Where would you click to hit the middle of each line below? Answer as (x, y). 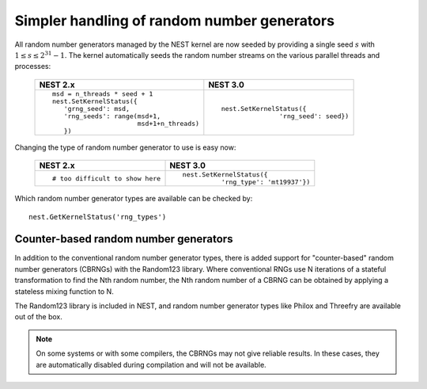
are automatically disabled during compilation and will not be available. (151, 364)
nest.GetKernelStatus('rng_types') (98, 217)
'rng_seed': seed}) (314, 116)
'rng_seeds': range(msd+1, (112, 116)
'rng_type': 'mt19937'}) (266, 182)
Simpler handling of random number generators (175, 21)
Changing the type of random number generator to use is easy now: (125, 147)
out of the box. (38, 317)
